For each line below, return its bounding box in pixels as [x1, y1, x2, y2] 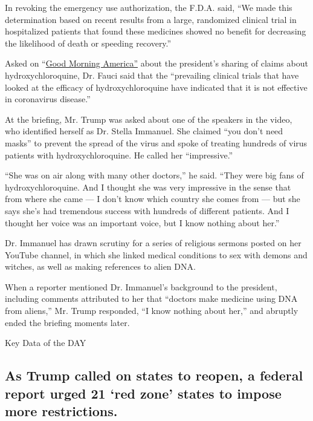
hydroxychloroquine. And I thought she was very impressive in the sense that [5, 180, 291, 193]
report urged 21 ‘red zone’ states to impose [5, 383, 282, 402]
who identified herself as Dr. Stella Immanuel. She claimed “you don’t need [5, 125, 283, 137]
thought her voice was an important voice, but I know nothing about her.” [5, 216, 280, 229]
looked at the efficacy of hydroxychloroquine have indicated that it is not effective [5, 80, 308, 93]
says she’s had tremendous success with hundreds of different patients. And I [5, 204, 289, 217]
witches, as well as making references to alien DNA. [5, 260, 196, 273]
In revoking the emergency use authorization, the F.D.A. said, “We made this [5, 1, 292, 13]
